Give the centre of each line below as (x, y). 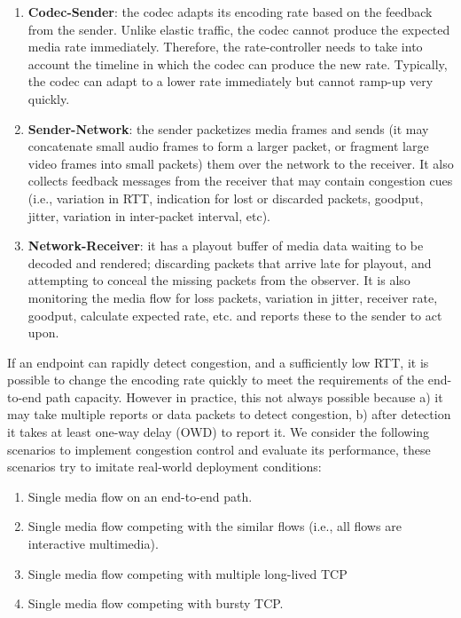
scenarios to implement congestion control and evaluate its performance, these (219, 449)
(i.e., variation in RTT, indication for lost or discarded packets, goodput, (226, 198)
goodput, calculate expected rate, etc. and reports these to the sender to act (235, 315)
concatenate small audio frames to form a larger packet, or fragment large (228, 146)
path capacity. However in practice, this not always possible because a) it (244, 396)
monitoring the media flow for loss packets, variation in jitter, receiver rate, (233, 297)
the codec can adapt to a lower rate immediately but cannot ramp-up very (230, 81)
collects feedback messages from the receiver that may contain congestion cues (240, 181)
